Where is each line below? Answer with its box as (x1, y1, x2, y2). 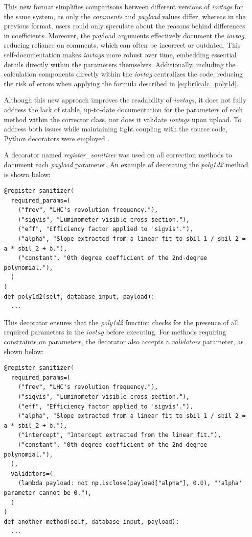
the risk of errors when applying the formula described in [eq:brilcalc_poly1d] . (4, 78, 239, 88)
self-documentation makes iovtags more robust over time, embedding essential (4, 49, 237, 59)
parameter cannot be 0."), (4, 489, 92, 496)
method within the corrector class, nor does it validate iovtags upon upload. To (4, 114, 242, 124)
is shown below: (4, 169, 51, 179)
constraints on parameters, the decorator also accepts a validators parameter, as (4, 336, 244, 346)
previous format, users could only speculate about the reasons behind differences (4, 21, 245, 31)
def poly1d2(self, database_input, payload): (4, 293, 155, 300)
